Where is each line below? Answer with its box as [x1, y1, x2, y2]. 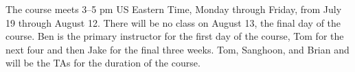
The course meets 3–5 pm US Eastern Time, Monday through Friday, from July [5, 2, 342, 16]
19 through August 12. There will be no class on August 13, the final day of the [5, 15, 341, 29]
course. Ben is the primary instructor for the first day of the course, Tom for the [5, 29, 344, 43]
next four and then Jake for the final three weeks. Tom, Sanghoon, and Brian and [5, 42, 350, 56]
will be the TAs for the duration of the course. [5, 56, 201, 70]
